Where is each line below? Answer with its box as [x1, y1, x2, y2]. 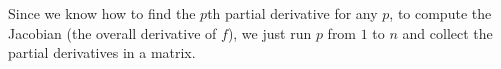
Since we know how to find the [8, 3, 196, 23]
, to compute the [389, 3, 492, 23]
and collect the [402, 22, 493, 43]
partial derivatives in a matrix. [8, 42, 196, 63]
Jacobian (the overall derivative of [8, 22, 217, 43]
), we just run [227, 22, 312, 43]
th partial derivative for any [207, 3, 378, 23]
